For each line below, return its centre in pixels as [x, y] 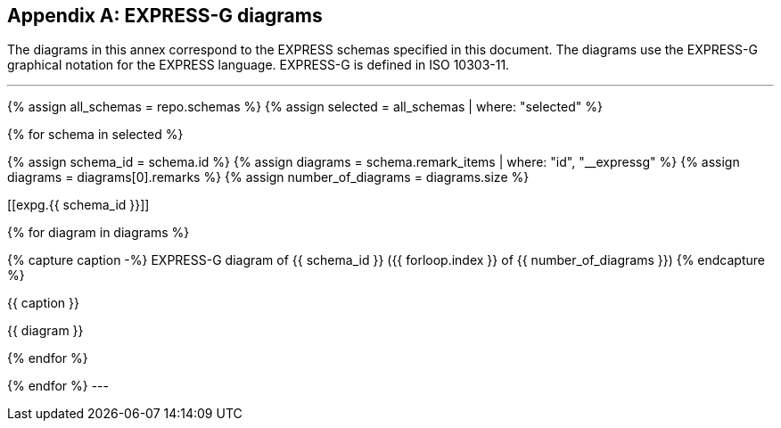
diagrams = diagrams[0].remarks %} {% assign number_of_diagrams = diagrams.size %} [268, 177]
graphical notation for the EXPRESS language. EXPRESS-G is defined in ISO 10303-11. [259, 65]
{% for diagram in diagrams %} [99, 233]
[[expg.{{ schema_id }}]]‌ [78, 205]
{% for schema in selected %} [95, 135]
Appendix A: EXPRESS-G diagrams [165, 16]
